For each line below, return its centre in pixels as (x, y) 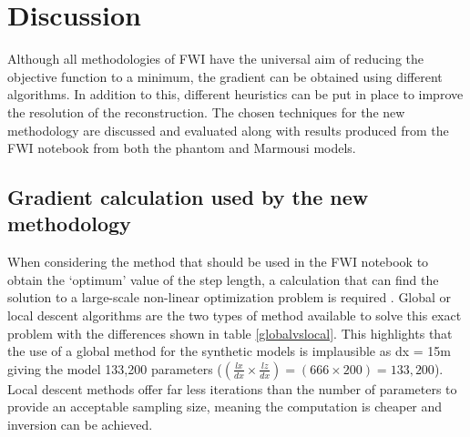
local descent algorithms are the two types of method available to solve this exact (235, 315)
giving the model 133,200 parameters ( (115, 368)
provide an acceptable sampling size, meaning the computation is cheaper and (225, 407)
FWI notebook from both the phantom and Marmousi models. (182, 148)
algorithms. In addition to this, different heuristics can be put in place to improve (235, 94)
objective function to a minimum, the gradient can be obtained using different (225, 76)
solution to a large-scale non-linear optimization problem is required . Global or (230, 297)
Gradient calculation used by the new (188, 197)
